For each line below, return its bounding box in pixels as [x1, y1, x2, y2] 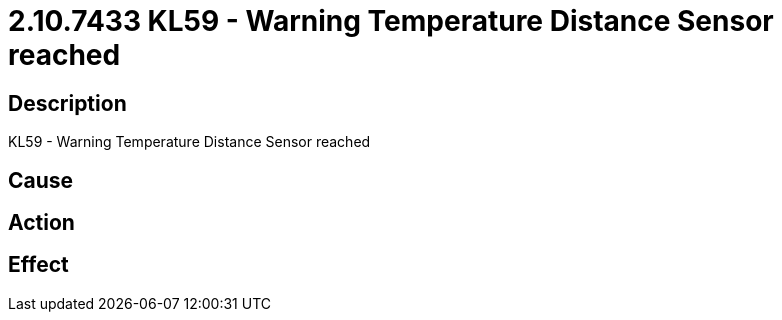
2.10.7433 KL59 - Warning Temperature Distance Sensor [8, 4, 774, 38]
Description [8, 90, 127, 116]
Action [8, 210, 75, 236]
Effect [8, 252, 69, 278]
